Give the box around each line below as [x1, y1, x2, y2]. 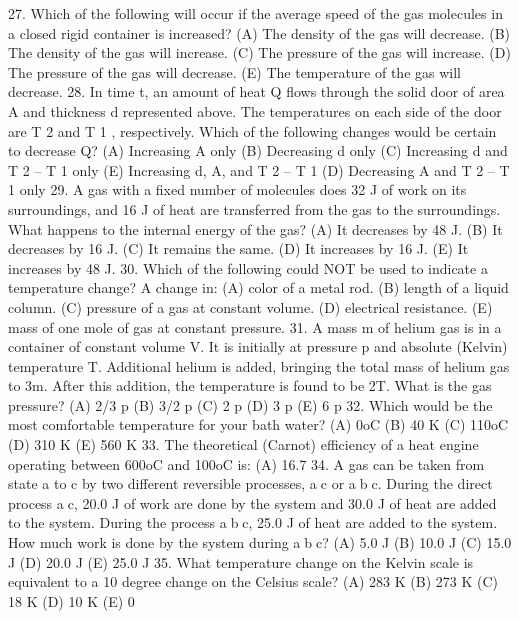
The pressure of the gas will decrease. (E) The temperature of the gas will [8, 61, 461, 82]
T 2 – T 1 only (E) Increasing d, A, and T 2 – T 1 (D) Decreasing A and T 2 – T [8, 159, 510, 180]
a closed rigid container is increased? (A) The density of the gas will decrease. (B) [8, 22, 511, 43]
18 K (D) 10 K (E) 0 [8, 590, 135, 611]
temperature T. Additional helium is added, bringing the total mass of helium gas [8, 355, 510, 376]
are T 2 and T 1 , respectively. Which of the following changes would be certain [8, 120, 497, 141]
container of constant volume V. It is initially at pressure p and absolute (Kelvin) [8, 336, 508, 357]
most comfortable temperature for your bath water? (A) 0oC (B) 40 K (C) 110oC [8, 414, 509, 435]
